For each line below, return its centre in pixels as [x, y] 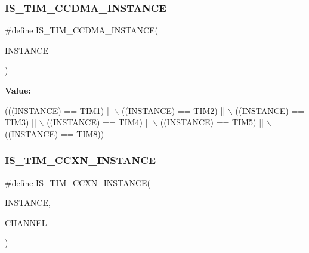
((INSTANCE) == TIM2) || [173, 110]
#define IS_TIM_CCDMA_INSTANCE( [82, 30]
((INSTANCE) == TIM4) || [98, 122]
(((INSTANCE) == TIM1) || [58, 110]
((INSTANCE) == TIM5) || [212, 122]
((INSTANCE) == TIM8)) [55, 133]
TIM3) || [21, 122]
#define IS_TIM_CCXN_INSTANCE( [78, 182]
